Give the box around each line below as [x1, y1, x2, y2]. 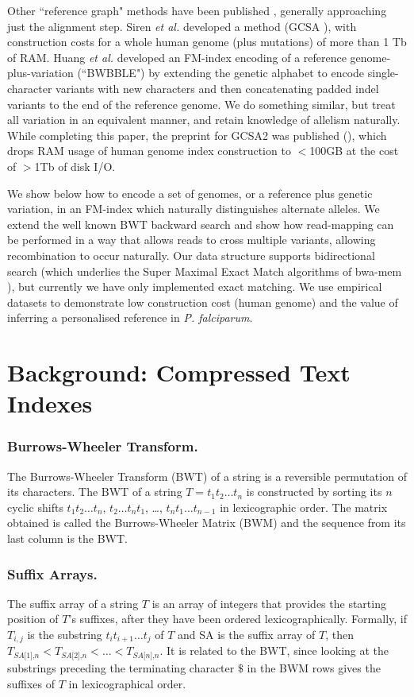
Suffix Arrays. [7, 563, 98, 583]
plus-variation [7, 64, 74, 81]
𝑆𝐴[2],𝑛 [61, 651, 87, 660]
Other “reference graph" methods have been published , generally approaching [7, 2, 387, 18]
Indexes [7, 387, 93, 420]
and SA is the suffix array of [178, 626, 316, 643]
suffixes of [7, 675, 56, 691]
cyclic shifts [7, 498, 63, 515]
